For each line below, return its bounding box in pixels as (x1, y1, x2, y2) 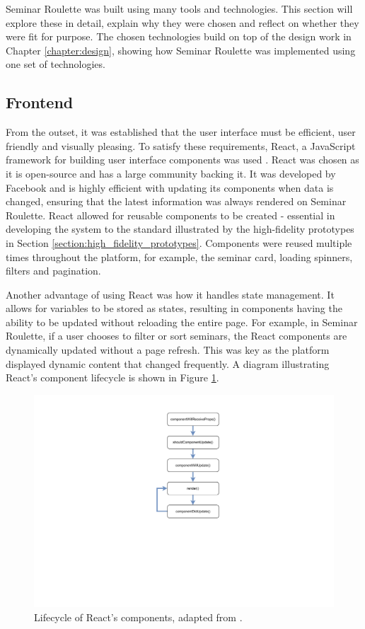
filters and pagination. (6, 263, 101, 278)
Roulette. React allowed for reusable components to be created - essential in (6, 207, 335, 222)
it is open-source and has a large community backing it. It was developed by (6, 166, 336, 180)
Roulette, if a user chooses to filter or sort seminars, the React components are (6, 328, 347, 343)
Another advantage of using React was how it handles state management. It (6, 287, 335, 301)
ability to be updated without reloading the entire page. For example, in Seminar (6, 314, 358, 329)
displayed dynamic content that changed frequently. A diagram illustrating (6, 356, 330, 371)
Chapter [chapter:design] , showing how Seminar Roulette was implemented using (6, 42, 356, 57)
